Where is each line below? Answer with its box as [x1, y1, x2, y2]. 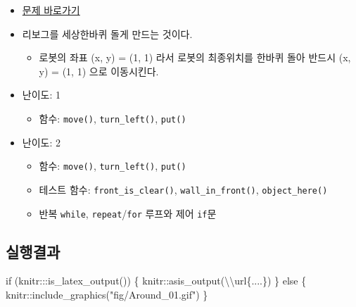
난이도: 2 [22, 134, 61, 149]
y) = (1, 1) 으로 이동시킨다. [39, 63, 159, 78]
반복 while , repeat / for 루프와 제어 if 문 [39, 206, 217, 220]
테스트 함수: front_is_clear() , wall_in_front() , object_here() [39, 182, 328, 196]
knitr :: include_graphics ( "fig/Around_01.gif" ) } [6, 287, 208, 301]
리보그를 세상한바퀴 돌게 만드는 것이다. [22, 26, 193, 41]
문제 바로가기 [22, 3, 80, 17]
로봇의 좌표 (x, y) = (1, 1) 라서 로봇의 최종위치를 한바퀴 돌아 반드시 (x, [39, 50, 351, 65]
